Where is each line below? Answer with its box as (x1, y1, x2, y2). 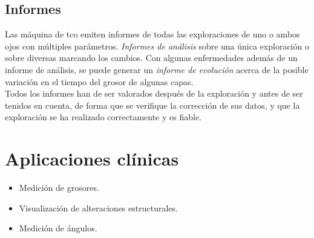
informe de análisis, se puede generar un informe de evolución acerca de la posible (5, 63, 309, 76)
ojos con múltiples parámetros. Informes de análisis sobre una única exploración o (5, 39, 309, 52)
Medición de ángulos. (19, 222, 97, 234)
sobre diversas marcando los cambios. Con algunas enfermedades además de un (5, 51, 298, 64)
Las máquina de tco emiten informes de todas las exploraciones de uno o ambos (5, 28, 300, 40)
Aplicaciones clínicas (5, 146, 179, 171)
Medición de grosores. (19, 181, 99, 194)
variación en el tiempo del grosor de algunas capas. (5, 75, 194, 88)
